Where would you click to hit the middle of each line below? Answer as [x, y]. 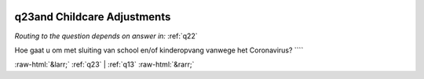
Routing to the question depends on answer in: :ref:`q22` [106, 36]
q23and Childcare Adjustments [93, 17]
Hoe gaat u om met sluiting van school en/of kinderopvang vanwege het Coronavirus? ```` [159, 50]
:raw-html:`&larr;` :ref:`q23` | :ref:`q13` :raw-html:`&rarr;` [104, 65]
